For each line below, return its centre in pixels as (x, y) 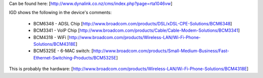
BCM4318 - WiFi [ (51, 37)
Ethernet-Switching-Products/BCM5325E (75, 58)
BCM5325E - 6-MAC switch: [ (63, 51)
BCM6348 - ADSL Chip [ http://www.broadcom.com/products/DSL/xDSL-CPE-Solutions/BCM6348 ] (133, 23)
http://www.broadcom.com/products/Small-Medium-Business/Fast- (161, 51)
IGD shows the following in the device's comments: (60, 13)
